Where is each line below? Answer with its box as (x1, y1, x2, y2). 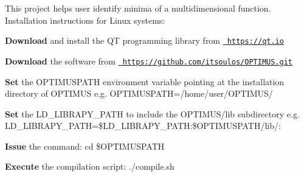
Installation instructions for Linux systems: (5, 13, 165, 26)
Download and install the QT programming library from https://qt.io (5, 34, 284, 47)
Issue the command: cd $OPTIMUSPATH (5, 139, 165, 152)
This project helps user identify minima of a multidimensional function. (5, 2, 271, 14)
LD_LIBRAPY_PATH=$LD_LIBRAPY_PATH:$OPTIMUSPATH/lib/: (5, 119, 281, 132)
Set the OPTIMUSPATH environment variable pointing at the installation (5, 75, 285, 88)
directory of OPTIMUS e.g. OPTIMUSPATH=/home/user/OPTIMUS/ (5, 87, 273, 100)
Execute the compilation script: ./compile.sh (5, 160, 174, 173)
